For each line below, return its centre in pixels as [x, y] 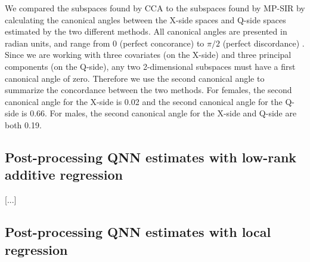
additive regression [64, 175]
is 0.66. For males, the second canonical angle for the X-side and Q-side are [159, 113]
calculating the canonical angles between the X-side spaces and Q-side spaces [145, 19]
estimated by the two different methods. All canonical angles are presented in [146, 31]
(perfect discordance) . [263, 43]
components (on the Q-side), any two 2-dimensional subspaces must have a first [150, 66]
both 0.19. [23, 124]
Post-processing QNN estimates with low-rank [151, 157]
